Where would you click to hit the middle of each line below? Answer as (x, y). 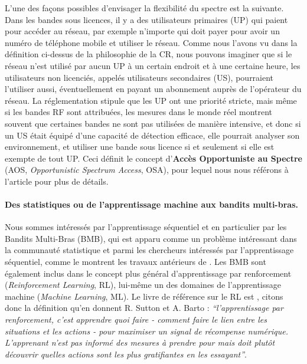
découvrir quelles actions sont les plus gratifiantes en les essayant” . (126, 354)
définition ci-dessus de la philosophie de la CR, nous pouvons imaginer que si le (148, 54)
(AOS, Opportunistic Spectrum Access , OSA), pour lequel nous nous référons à (147, 170)
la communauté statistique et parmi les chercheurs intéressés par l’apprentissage (149, 250)
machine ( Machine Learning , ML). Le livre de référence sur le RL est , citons (144, 296)
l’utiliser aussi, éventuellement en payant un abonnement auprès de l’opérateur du (153, 89)
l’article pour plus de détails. (57, 181)
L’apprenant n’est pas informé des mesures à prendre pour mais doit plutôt (140, 342)
